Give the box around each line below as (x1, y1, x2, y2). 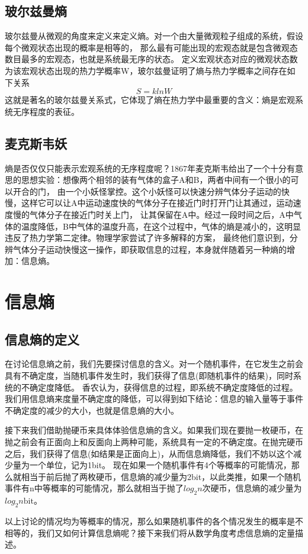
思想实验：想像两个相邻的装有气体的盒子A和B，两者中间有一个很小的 (21, 173, 291, 186)
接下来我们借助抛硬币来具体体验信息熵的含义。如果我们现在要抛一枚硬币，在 (5, 424, 303, 436)
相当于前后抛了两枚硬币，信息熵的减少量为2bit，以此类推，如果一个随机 (21, 470, 301, 482)
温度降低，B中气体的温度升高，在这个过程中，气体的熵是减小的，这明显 (21, 220, 301, 232)
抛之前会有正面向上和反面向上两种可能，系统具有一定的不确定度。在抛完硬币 (5, 436, 303, 448)
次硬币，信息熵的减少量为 (202, 482, 302, 494)
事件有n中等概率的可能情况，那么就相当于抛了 (5, 482, 184, 494)
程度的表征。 (29, 105, 79, 117)
